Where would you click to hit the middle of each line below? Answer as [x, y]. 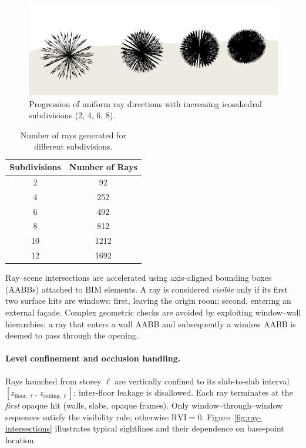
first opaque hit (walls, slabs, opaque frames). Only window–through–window [144, 405]
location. [21, 439]
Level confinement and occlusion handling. [93, 358]
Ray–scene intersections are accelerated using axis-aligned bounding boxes [139, 278]
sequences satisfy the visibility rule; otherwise [87, 417]
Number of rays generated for [73, 135]
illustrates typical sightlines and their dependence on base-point [169, 428]
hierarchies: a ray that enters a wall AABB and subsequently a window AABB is [151, 323]
